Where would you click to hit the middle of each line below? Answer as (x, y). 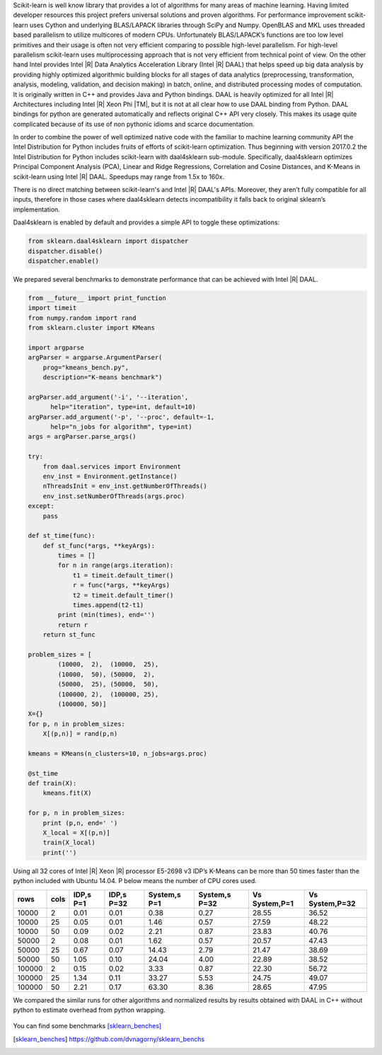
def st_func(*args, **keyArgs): (99, 546)
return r (73, 625)
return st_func (69, 635)
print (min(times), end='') (106, 615)
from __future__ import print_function (97, 298)
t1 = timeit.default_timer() (123, 575)
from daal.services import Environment (112, 466)
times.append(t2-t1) (108, 605)
